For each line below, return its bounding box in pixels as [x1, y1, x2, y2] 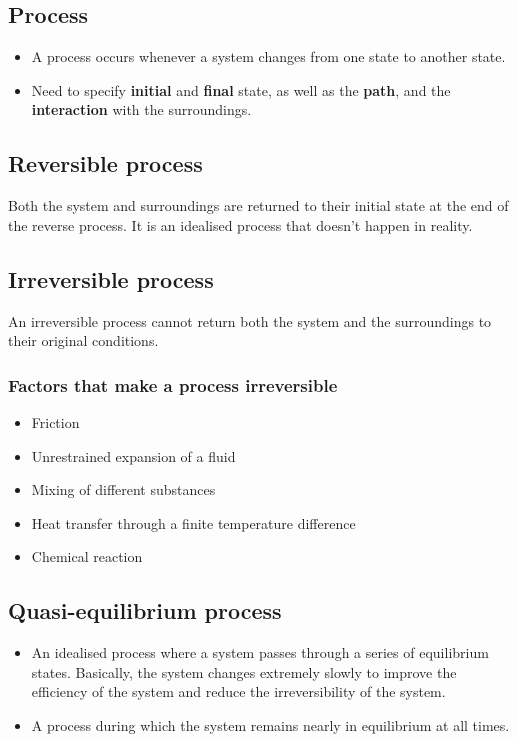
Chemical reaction [31, 546, 143, 567]
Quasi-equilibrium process [8, 595, 282, 626]
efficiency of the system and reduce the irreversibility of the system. [31, 681, 446, 702]
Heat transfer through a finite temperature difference [31, 512, 356, 533]
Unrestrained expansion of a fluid [31, 445, 236, 466]
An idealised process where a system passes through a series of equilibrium [31, 642, 489, 663]
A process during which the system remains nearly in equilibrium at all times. [31, 714, 510, 735]
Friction [31, 411, 80, 432]
